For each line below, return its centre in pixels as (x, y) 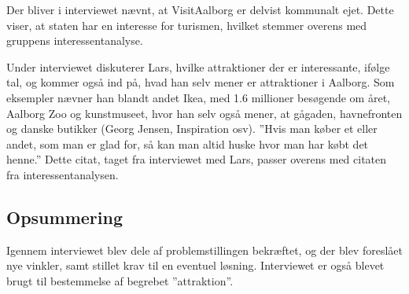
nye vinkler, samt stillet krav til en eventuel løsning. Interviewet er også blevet (195, 265)
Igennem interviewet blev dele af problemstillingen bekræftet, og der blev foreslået (204, 250)
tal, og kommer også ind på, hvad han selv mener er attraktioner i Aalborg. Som (201, 82)
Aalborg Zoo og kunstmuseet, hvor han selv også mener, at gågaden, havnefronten (204, 113)
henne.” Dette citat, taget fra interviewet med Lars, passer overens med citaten (197, 159)
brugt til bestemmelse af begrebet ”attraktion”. (120, 280)
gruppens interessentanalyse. (75, 40)
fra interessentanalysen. (63, 174)
